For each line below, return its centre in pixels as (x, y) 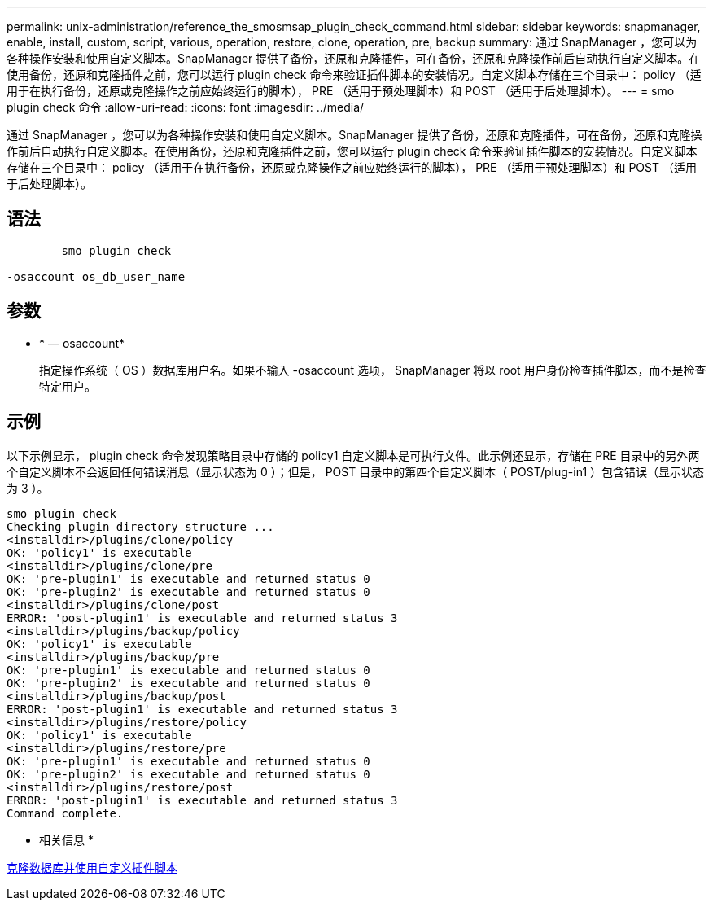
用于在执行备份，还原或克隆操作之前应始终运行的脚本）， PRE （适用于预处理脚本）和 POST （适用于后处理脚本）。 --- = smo (341, 91)
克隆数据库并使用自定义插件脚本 (92, 867)
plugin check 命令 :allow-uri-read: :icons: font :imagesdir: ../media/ (186, 107)
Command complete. (65, 813)
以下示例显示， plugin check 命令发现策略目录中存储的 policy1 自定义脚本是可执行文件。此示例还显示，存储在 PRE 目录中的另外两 (353, 455)
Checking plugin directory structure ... (140, 526)
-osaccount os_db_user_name (96, 276)
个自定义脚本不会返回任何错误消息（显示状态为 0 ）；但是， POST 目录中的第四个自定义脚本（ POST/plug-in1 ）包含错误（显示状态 (356, 471)
